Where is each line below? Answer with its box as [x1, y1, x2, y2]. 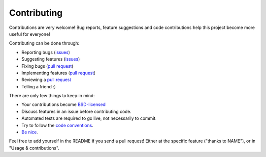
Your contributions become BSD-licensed [21, 102, 106, 107]
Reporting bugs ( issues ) [21, 49, 70, 55]
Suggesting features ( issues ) [21, 56, 80, 62]
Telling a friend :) [21, 83, 56, 89]
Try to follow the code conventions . [21, 122, 94, 128]
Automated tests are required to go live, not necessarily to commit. [21, 115, 157, 121]
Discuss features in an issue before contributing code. [21, 108, 132, 114]
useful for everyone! [9, 31, 50, 37]
